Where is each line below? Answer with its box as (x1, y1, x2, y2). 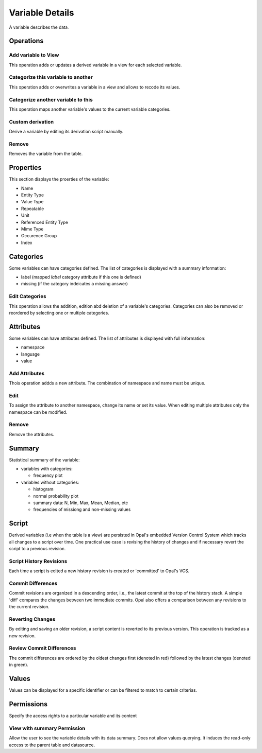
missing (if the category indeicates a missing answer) (21, 281, 128, 287)
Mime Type (21, 226, 44, 232)
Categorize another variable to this (9, 96, 93, 103)
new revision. (9, 632, 36, 639)
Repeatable (21, 206, 44, 211)
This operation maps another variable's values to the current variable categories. (9, 106, 171, 112)
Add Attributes (9, 370, 45, 377)
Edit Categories (9, 293, 47, 300)
